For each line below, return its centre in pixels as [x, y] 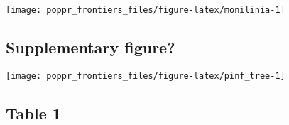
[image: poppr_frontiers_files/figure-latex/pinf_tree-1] [146, 76]
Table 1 [33, 113]
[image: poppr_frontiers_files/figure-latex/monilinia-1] [146, 10]
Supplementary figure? [91, 47]
